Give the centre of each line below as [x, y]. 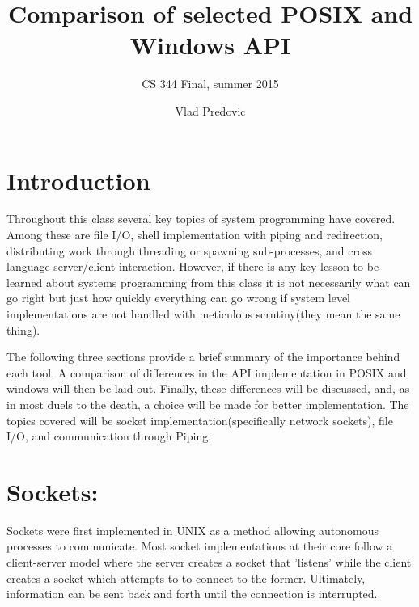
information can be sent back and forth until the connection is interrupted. [192, 594]
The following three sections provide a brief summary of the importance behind [203, 357]
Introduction [78, 180]
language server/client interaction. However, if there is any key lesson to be [193, 266]
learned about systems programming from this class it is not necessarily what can [209, 282]
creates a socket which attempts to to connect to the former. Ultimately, [186, 577]
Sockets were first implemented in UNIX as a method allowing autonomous [193, 530]
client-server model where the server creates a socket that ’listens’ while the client [209, 562]
